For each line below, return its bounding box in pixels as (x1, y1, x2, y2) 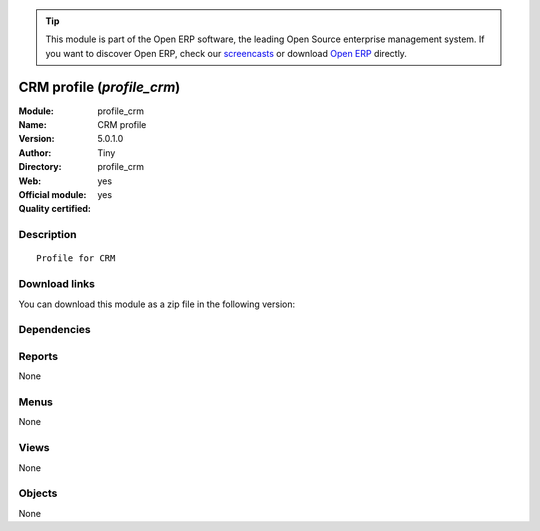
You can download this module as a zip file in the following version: (18, 298, 296, 310)
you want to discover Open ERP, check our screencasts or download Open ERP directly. (45, 47, 407, 59)
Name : (18, 119, 47, 131)
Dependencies (18, 323, 92, 337)
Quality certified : (18, 203, 92, 215)
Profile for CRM (36, 253, 116, 264)
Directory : (18, 161, 62, 173)
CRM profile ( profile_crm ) (18, 78, 181, 95)
